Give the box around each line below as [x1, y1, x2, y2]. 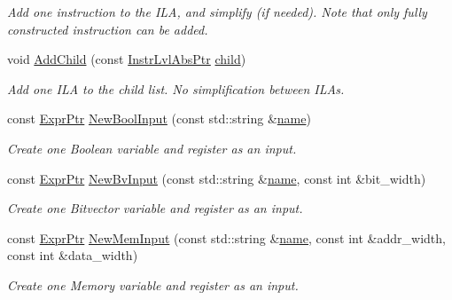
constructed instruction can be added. [7, 20, 208, 38]
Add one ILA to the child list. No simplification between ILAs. [7, 79, 345, 98]
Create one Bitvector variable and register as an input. [7, 199, 303, 217]
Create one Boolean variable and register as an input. [7, 138, 297, 157]
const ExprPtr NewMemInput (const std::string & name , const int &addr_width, [7, 228, 446, 247]
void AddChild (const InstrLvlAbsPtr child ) [7, 50, 246, 68]
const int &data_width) [7, 246, 138, 264]
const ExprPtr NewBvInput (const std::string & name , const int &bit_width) [7, 169, 426, 187]
